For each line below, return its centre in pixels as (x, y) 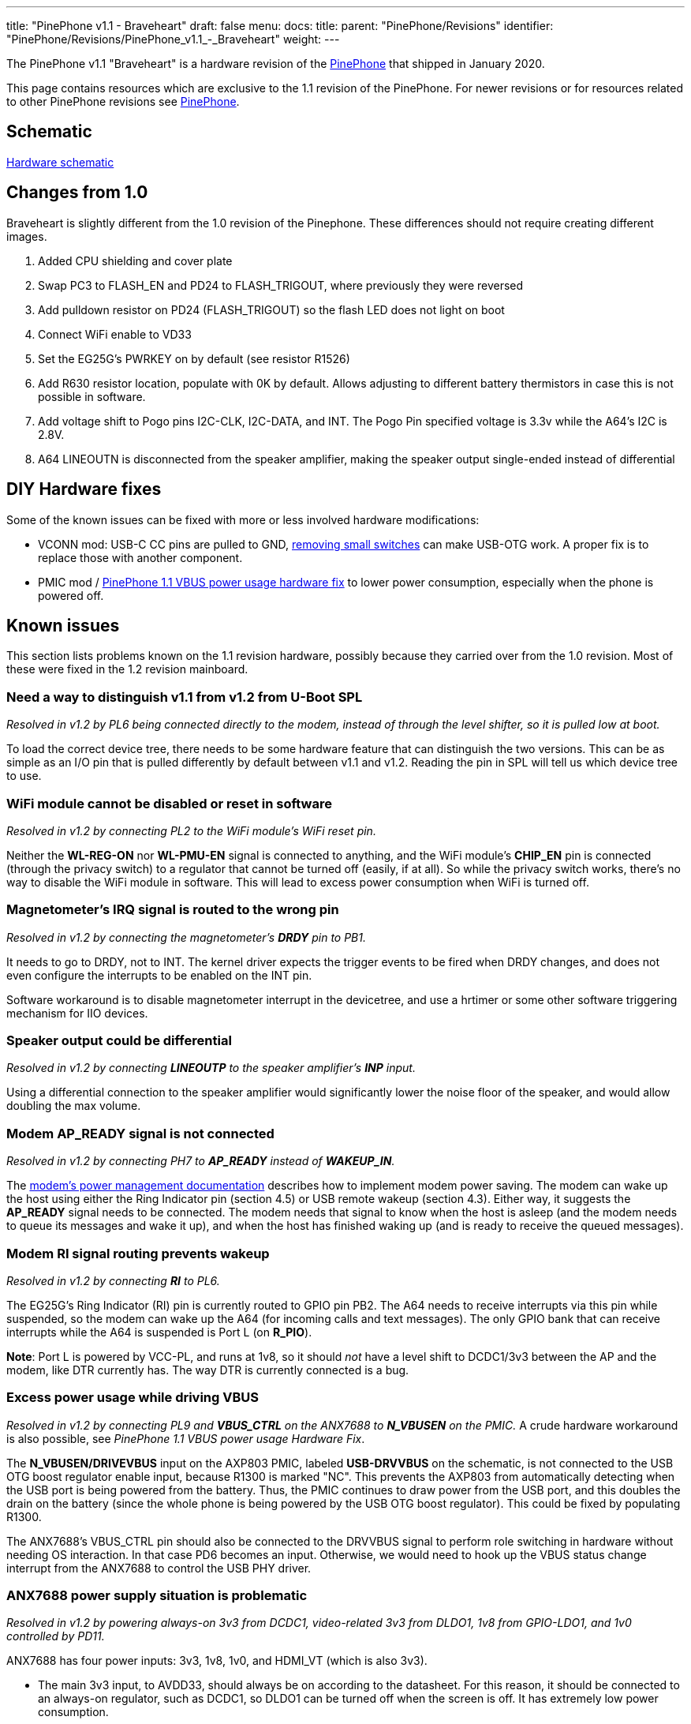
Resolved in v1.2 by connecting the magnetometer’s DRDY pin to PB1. (187, 937)
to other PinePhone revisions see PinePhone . (123, 101)
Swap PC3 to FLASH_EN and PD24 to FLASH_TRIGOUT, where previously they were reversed (281, 285)
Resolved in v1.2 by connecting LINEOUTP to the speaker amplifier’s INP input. (211, 1068)
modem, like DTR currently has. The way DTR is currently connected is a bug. (208, 1370)
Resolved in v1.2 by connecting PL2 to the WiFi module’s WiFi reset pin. (191, 830)
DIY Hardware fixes (84, 489)
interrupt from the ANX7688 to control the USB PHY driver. (159, 1568)
